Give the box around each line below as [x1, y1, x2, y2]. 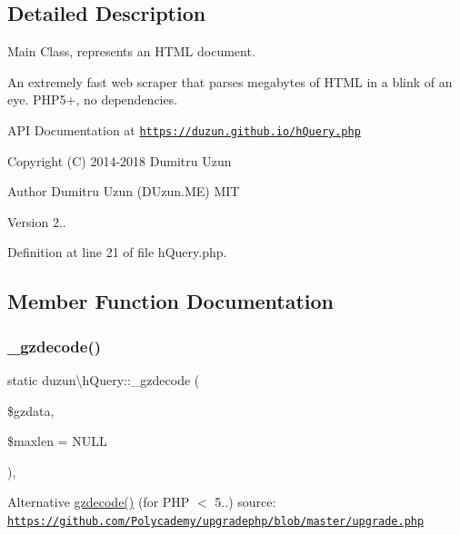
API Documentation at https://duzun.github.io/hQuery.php [7, 120, 361, 139]
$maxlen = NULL [7, 431, 107, 451]
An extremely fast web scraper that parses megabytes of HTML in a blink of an [7, 72, 453, 91]
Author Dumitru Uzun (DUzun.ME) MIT [7, 182, 240, 201]
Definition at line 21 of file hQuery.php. [7, 243, 227, 262]
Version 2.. [7, 212, 66, 231]
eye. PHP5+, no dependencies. [7, 90, 178, 109]
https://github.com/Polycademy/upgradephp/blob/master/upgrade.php [7, 514, 425, 528]
